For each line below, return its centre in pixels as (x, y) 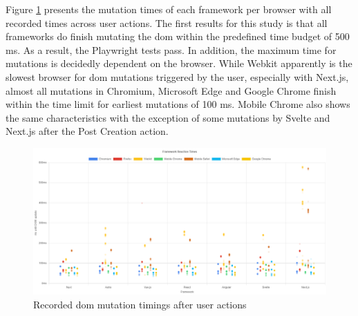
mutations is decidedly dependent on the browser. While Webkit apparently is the (179, 63)
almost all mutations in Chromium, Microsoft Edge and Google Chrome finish (171, 90)
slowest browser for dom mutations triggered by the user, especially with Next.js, (177, 76)
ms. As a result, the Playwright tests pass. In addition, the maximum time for (171, 49)
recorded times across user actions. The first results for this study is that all (167, 22)
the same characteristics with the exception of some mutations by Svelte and (168, 117)
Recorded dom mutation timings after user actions (140, 304)
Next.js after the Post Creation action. (87, 131)
